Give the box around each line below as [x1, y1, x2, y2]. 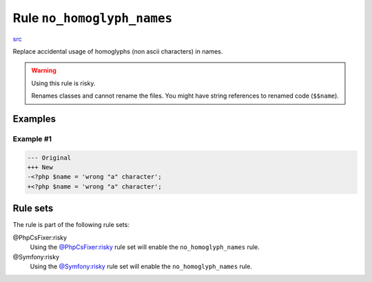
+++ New [27, 164, 53, 171]
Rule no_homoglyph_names [12, 10, 173, 25]
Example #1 [12, 134, 52, 144]
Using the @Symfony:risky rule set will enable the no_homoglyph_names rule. [30, 262, 253, 270]
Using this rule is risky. [31, 79, 96, 87]
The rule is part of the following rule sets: [12, 221, 130, 229]
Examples [12, 113, 56, 124]
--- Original [27, 153, 72, 162]
